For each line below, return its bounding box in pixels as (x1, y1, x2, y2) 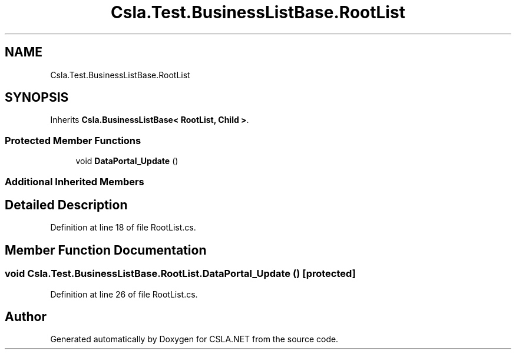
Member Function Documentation (5, 242, 207, 258)
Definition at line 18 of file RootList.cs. (50, 222, 196, 233)
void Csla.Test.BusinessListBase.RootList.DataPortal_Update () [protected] (5, 268, 356, 280)
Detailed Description (5, 197, 128, 212)
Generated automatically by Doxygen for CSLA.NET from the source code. (50, 334, 339, 345)
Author (5, 309, 47, 325)
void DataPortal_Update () (75, 156, 178, 166)
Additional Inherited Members (5, 175, 144, 188)
